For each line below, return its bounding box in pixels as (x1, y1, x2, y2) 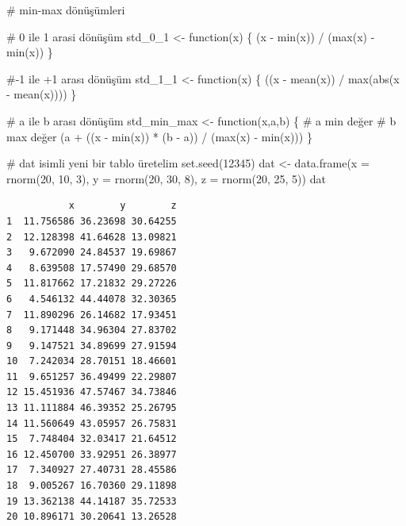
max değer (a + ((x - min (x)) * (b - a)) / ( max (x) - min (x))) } (6, 128, 312, 144)
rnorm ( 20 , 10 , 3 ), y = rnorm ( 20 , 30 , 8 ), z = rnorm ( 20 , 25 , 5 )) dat (6, 170, 326, 186)
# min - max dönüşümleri (6, 2, 125, 17)
